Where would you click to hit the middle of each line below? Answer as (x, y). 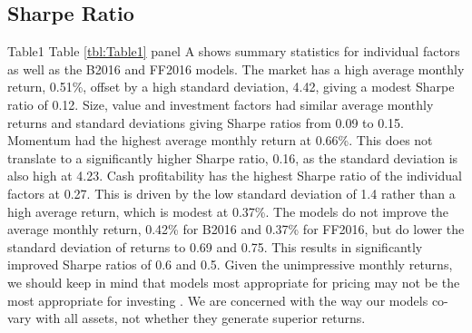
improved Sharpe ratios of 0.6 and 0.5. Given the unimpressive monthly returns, (230, 264)
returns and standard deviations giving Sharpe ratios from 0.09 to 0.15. (206, 122)
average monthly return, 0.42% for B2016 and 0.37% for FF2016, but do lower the (236, 229)
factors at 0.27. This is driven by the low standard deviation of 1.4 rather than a (231, 193)
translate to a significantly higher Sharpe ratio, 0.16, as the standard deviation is (233, 157)
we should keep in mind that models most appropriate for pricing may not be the (234, 282)
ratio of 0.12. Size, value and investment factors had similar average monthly (221, 104)
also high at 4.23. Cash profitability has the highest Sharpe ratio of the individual (235, 176)
